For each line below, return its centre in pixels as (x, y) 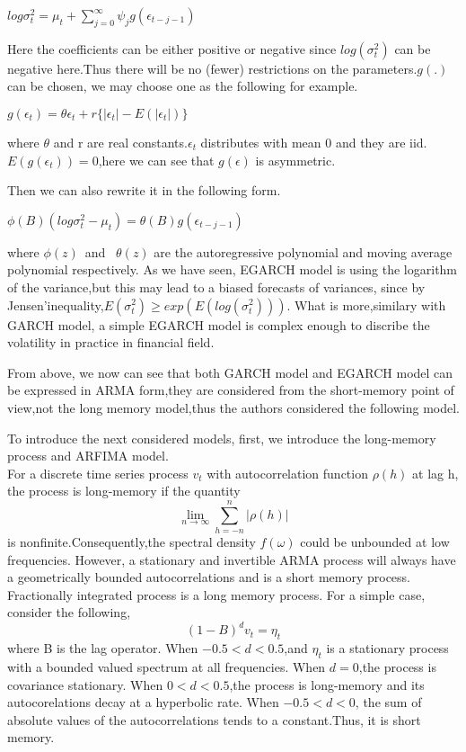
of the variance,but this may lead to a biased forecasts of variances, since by (216, 286)
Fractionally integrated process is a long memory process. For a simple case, (216, 594)
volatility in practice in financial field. (111, 342)
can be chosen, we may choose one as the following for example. (183, 86)
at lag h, (435, 473)
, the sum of (388, 702)
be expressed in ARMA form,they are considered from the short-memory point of (231, 390)
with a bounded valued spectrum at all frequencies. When (167, 667)
